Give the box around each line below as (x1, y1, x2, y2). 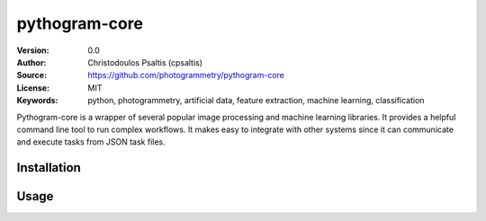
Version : (16, 45, 49, 56)
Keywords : (16, 95, 58, 106)
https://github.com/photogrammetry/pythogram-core (87, 70, 285, 81)
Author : (16, 57, 47, 67)
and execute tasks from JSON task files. (16, 137, 166, 147)
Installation (16, 160, 81, 175)
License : (16, 82, 49, 93)
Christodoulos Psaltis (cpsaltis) (87, 57, 202, 67)
